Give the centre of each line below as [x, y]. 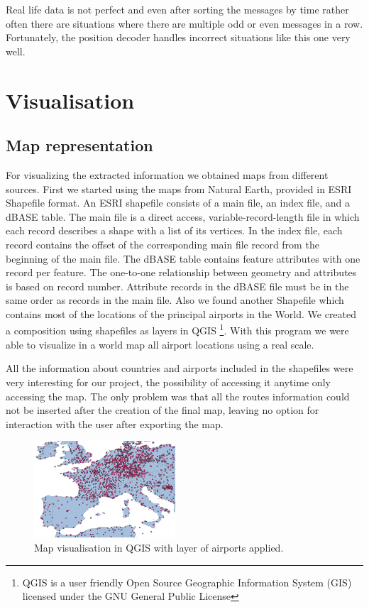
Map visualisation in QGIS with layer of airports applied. [159, 547]
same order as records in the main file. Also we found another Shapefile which [175, 300]
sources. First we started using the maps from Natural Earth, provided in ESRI [179, 188]
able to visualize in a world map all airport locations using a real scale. [160, 344]
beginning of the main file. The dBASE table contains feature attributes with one [183, 258]
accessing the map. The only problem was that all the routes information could [178, 396]
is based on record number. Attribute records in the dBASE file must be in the [177, 286]
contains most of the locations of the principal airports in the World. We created [181, 313]
